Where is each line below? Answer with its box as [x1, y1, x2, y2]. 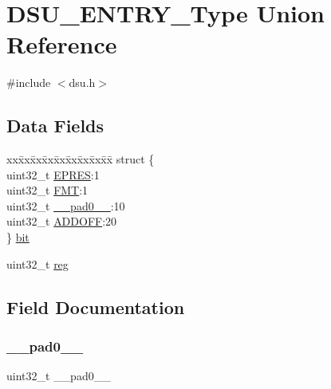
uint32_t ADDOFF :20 [6, 213, 117, 230]
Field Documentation [6, 294, 185, 319]
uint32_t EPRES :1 [6, 166, 100, 183]
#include [6, 74, 51, 91]
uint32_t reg [6, 255, 69, 272]
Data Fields [6, 113, 104, 138]
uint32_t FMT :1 [6, 182, 89, 198]
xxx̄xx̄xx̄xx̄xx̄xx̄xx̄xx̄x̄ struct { [6, 151, 155, 167]
